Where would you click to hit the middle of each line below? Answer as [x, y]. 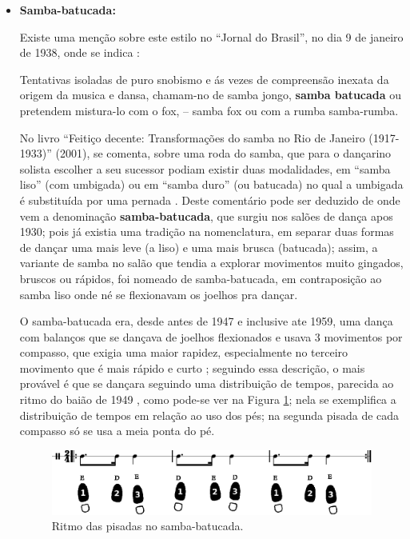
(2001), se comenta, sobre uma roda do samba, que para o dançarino [223, 153]
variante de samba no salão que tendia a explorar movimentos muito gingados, [211, 263]
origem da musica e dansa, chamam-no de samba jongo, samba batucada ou [211, 95]
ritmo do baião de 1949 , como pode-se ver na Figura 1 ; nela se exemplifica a [208, 399]
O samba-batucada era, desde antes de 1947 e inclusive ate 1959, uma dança [206, 321]
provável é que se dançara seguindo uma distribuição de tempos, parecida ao [207, 383]
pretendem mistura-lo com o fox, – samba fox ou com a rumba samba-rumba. [209, 110]
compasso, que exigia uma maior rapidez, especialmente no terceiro [184, 352]
